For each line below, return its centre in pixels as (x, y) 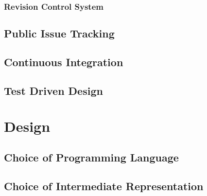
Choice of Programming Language (91, 157)
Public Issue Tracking (59, 33)
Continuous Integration (64, 62)
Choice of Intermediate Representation (104, 186)
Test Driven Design (53, 90)
